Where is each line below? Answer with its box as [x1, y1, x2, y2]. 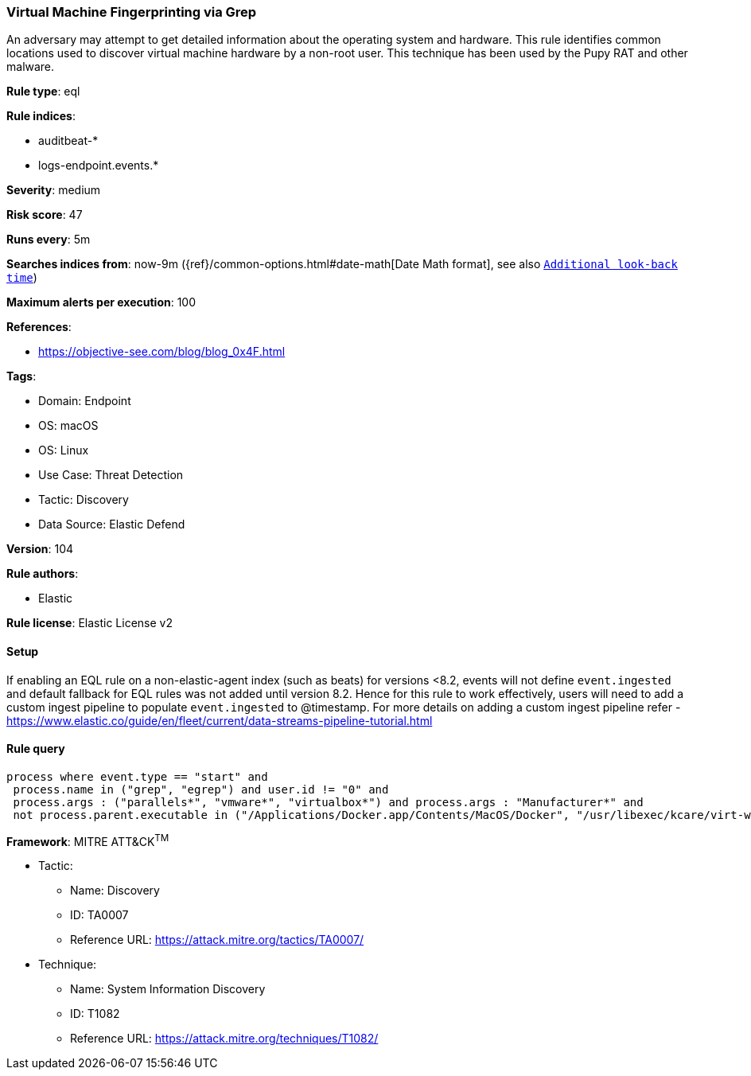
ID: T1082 [70, 1007, 120, 1021]
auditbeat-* [38, 134, 99, 148]
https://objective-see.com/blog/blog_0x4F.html [38, 345, 286, 359]
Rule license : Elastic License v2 [6, 616, 173, 630]
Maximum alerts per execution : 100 [6, 295, 197, 310]
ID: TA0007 [70, 908, 129, 922]
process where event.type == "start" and [6, 770, 268, 783]
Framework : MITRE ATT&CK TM [6, 832, 169, 848]
